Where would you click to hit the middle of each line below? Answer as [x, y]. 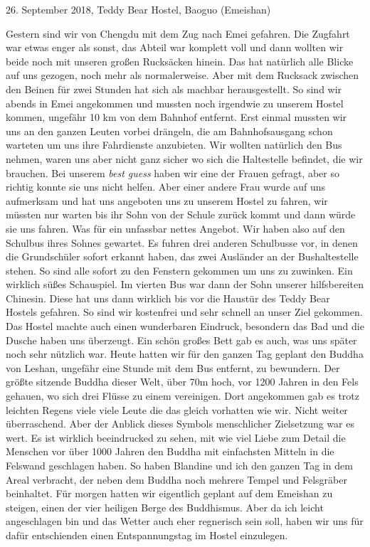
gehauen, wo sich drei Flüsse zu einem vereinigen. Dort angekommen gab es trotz [183, 396]
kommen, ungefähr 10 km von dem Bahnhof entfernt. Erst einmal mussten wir [176, 117]
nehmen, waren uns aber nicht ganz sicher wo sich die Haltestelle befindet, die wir [184, 158]
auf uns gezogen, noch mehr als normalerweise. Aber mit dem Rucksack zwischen [183, 75]
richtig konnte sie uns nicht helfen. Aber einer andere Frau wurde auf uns [166, 187]
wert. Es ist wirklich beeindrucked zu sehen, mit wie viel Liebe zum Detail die [176, 437]
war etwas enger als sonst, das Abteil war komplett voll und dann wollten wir [175, 47]
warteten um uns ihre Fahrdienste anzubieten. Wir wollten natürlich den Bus [174, 145]
